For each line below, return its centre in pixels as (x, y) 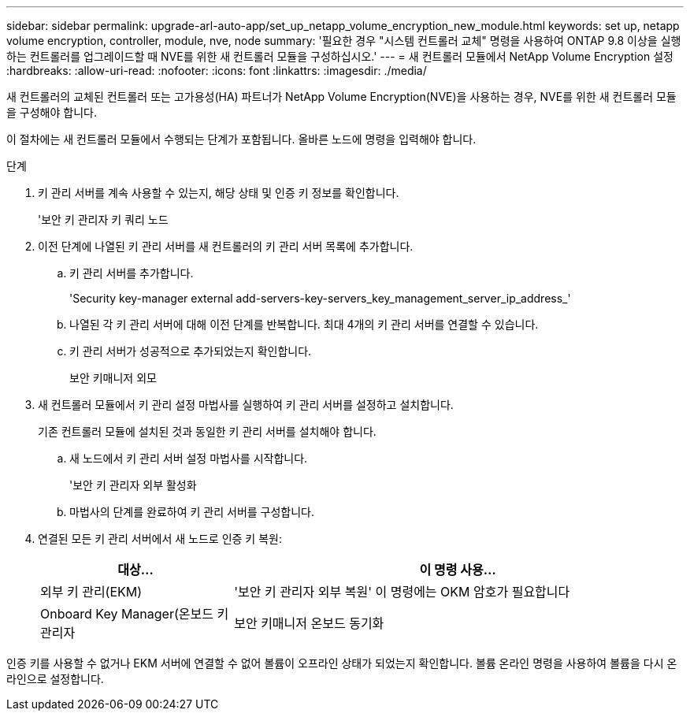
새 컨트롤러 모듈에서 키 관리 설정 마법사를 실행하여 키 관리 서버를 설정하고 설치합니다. (246, 405)
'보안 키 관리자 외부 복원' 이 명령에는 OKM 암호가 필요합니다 (402, 592)
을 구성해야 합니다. (52, 112)
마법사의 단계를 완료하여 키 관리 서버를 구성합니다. (192, 512)
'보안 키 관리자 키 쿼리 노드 (103, 219)
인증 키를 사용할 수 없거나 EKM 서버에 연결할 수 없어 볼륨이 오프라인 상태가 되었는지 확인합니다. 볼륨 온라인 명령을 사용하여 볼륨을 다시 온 (342, 663)
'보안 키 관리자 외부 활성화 (133, 485)
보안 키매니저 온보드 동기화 (309, 623)
